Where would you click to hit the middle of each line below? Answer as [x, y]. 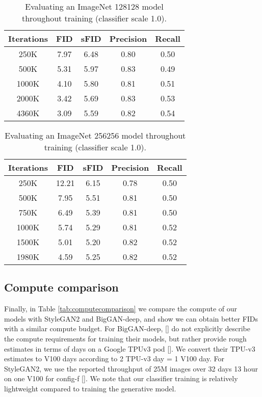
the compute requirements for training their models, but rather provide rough [125, 338]
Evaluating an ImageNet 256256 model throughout [95, 135]
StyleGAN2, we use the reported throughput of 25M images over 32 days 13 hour [131, 368]
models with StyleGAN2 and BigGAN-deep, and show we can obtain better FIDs [131, 318]
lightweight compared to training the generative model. [90, 388]
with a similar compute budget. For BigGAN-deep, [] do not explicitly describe [127, 328]
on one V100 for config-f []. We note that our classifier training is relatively [121, 378]
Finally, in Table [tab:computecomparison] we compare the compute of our [121, 309]
